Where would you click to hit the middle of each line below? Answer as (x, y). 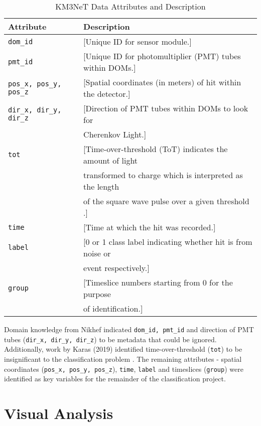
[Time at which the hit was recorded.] (150, 227)
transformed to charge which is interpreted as (163, 175)
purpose (97, 294)
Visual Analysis (59, 413)
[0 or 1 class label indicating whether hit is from (168, 242)
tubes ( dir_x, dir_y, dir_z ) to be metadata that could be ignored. (110, 339)
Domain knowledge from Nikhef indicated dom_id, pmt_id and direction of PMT (129, 329)
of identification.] (113, 308)
